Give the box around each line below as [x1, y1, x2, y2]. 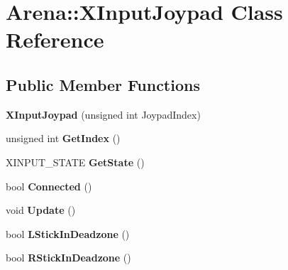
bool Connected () [6, 178, 92, 193]
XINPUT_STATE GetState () [6, 154, 145, 169]
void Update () [6, 202, 76, 217]
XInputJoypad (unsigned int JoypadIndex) [6, 107, 201, 121]
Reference [6, 25, 104, 54]
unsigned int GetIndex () [6, 131, 121, 146]
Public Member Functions [6, 73, 200, 95]
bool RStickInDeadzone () [6, 250, 131, 265]
